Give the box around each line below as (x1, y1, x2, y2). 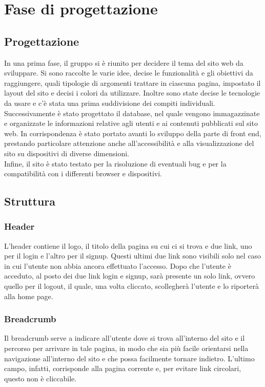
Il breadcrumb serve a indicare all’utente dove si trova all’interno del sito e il (4, 333, 245, 343)
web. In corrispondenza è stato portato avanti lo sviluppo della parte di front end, (4, 127, 261, 138)
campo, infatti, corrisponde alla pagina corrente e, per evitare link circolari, (4, 363, 241, 374)
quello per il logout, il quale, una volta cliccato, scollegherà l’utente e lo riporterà (4, 281, 259, 291)
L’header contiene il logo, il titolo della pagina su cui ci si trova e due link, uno (4, 240, 252, 251)
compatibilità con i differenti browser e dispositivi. (4, 168, 162, 179)
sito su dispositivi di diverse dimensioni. (4, 148, 129, 158)
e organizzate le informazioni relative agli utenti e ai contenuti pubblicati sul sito (4, 118, 258, 128)
